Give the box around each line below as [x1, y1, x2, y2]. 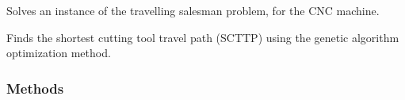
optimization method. [6, 44, 111, 61]
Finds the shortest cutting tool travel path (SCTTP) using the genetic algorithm [6, 29, 399, 45]
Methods [6, 78, 64, 98]
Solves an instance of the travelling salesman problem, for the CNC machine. [6, 2, 380, 18]
